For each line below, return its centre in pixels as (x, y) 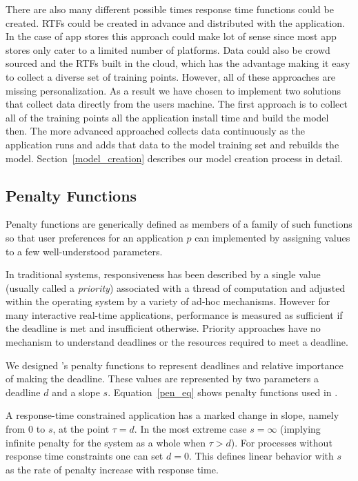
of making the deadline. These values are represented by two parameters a (162, 379)
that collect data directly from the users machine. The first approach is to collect (177, 104)
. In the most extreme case (190, 429)
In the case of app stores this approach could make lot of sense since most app (171, 36)
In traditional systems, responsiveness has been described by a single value (163, 274)
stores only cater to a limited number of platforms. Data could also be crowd (168, 49)
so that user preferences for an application (95, 237)
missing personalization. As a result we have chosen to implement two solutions (173, 90)
